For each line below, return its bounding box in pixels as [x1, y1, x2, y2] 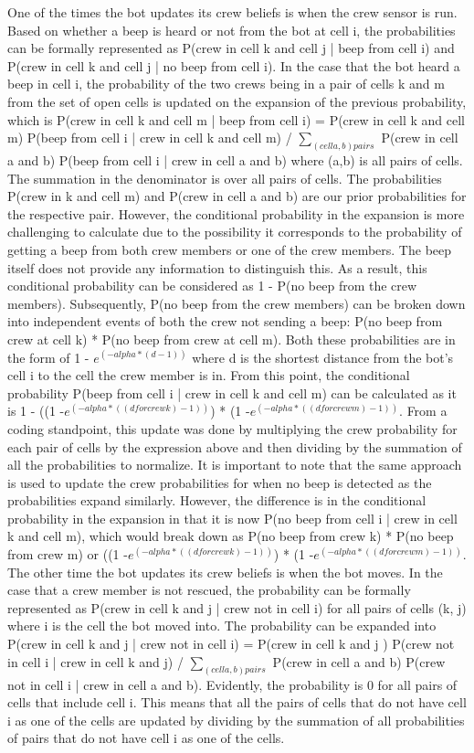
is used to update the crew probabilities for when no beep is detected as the [7, 472, 432, 492]
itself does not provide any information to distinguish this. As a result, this [7, 258, 427, 277]
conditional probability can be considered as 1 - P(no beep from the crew [7, 276, 417, 295]
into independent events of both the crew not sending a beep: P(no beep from [7, 312, 443, 331]
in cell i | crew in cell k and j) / [7, 652, 184, 671]
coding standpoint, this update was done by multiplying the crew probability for [7, 419, 458, 438]
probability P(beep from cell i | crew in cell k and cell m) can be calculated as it [7, 383, 457, 402]
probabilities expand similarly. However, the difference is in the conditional [7, 491, 427, 510]
